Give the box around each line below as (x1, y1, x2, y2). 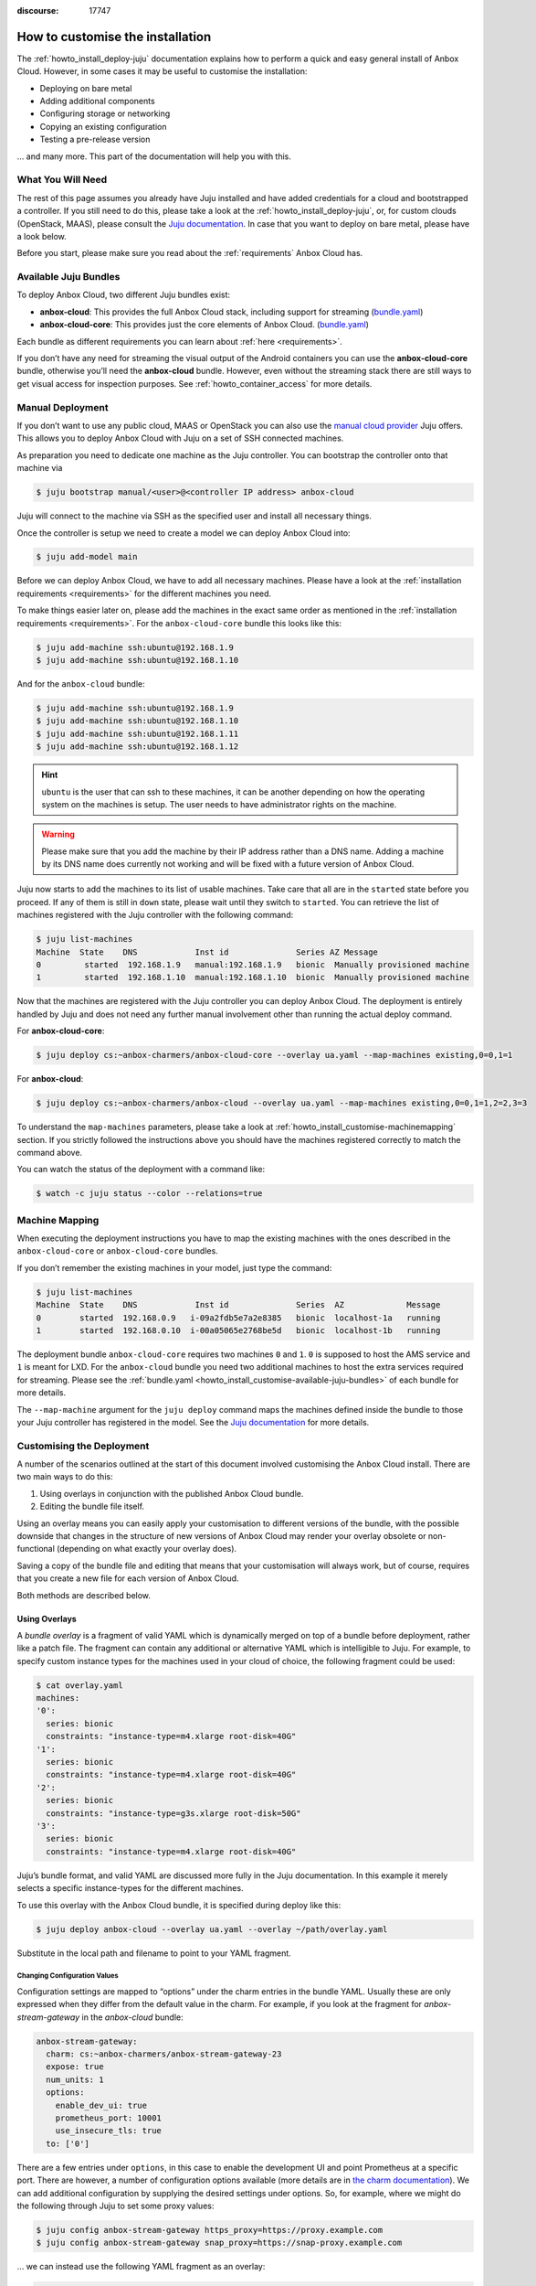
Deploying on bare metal (39, 82, 132, 93)
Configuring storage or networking (39, 108, 171, 119)
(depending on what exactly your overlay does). (56, 1544, 237, 1554)
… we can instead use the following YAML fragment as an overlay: (16, 2261, 266, 2272)
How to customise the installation (16, 28, 212, 45)
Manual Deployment (16, 401, 109, 413)
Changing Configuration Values (16, 1971, 119, 1981)
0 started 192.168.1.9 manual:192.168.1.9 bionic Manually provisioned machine (36, 960, 470, 970)
